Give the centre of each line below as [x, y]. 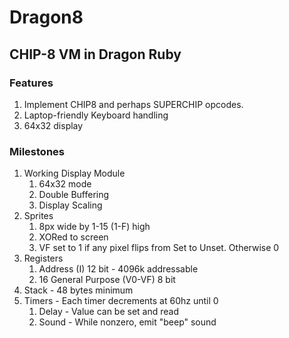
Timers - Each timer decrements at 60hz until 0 [121, 301]
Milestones [37, 151]
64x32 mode [65, 184]
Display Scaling [70, 205]
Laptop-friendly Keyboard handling [96, 115]
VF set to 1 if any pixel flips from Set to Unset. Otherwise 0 [159, 248]
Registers [43, 258]
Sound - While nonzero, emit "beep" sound [127, 322]
